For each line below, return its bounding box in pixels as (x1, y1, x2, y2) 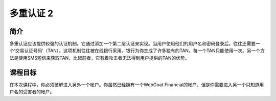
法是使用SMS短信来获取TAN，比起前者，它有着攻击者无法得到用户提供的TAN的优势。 (9, 55, 190, 61)
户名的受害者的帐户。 (9, 89, 55, 95)
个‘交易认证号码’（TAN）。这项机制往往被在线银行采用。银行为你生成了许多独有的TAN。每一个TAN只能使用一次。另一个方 (9, 47, 265, 54)
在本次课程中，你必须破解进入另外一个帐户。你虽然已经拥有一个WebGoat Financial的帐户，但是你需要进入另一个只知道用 (9, 82, 264, 88)
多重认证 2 (9, 8, 54, 19)
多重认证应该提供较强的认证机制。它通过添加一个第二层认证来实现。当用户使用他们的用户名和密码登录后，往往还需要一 (9, 41, 260, 47)
